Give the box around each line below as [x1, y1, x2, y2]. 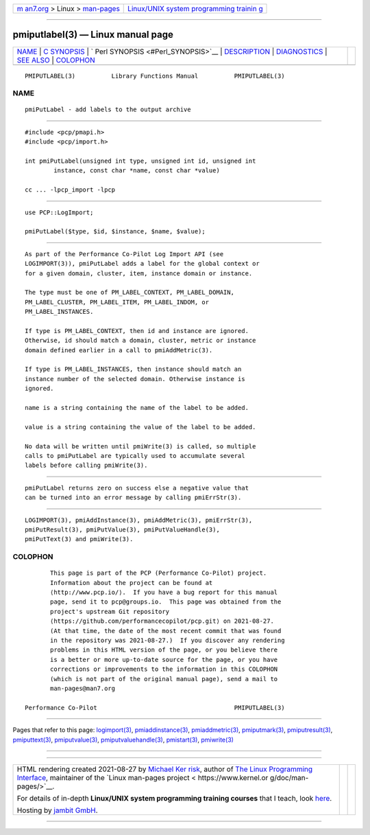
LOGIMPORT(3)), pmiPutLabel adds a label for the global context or [25, 260, 260, 268]
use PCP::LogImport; [25, 208, 94, 216]
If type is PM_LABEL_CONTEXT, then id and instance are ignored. [25, 327, 249, 334]
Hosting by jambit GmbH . [16, 805, 99, 815]
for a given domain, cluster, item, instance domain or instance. [25, 269, 253, 277]
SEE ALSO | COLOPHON [16, 55, 95, 65]
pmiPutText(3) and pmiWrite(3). [25, 536, 134, 543]
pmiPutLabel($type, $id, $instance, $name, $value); [25, 227, 206, 236]
